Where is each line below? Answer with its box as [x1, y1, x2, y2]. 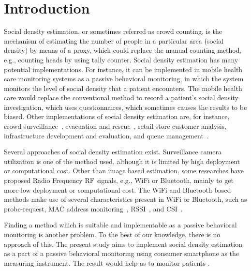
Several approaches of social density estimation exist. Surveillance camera [4, 147, 222, 157]
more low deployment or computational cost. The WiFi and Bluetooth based [4, 184, 231, 195]
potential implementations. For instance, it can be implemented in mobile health [4, 64, 243, 74]
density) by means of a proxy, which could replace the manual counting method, [4, 45, 242, 55]
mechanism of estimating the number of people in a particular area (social [4, 35, 223, 45]
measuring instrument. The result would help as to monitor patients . [4, 257, 210, 268]
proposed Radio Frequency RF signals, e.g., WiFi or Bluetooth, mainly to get [4, 175, 234, 185]
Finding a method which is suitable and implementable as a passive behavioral [4, 220, 237, 230]
